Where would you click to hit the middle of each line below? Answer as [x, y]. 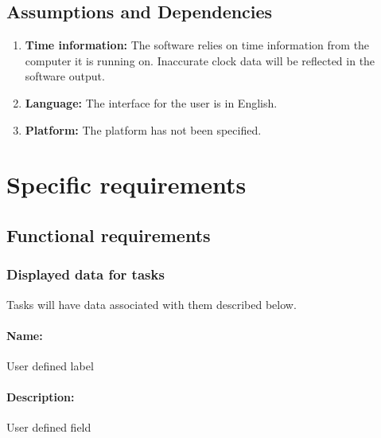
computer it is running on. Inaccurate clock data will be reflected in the [200, 60]
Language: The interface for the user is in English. [151, 102]
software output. [65, 76]
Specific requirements [126, 184]
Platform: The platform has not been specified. [143, 129]
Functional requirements [109, 235]
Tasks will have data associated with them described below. [152, 304]
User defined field [49, 427]
